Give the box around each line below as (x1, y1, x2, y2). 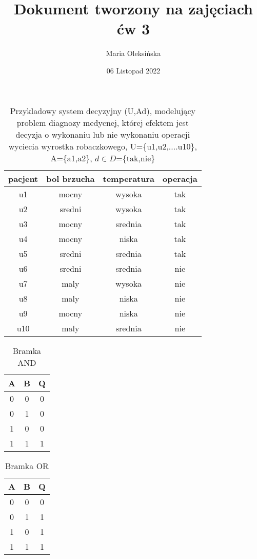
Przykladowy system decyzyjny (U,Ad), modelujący (10, 104, 195, 117)
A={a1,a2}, (50, 152, 92, 164)
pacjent (8, 172, 38, 184)
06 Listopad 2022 (106, 65, 161, 76)
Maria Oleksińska (106, 48, 161, 59)
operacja (163, 172, 197, 184)
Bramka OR (5, 459, 49, 472)
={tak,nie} (116, 152, 155, 164)
